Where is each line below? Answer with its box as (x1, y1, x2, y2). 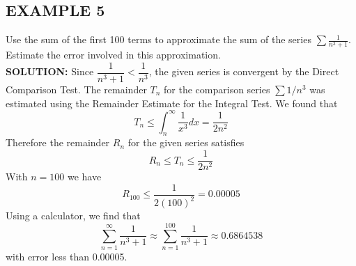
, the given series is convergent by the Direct (148, 64, 339, 79)
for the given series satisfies (127, 135, 245, 150)
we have (67, 169, 102, 184)
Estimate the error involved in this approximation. (6, 47, 221, 62)
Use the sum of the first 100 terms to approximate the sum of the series (6, 32, 311, 47)
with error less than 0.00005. (6, 249, 127, 263)
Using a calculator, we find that (6, 208, 141, 223)
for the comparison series (164, 82, 270, 96)
